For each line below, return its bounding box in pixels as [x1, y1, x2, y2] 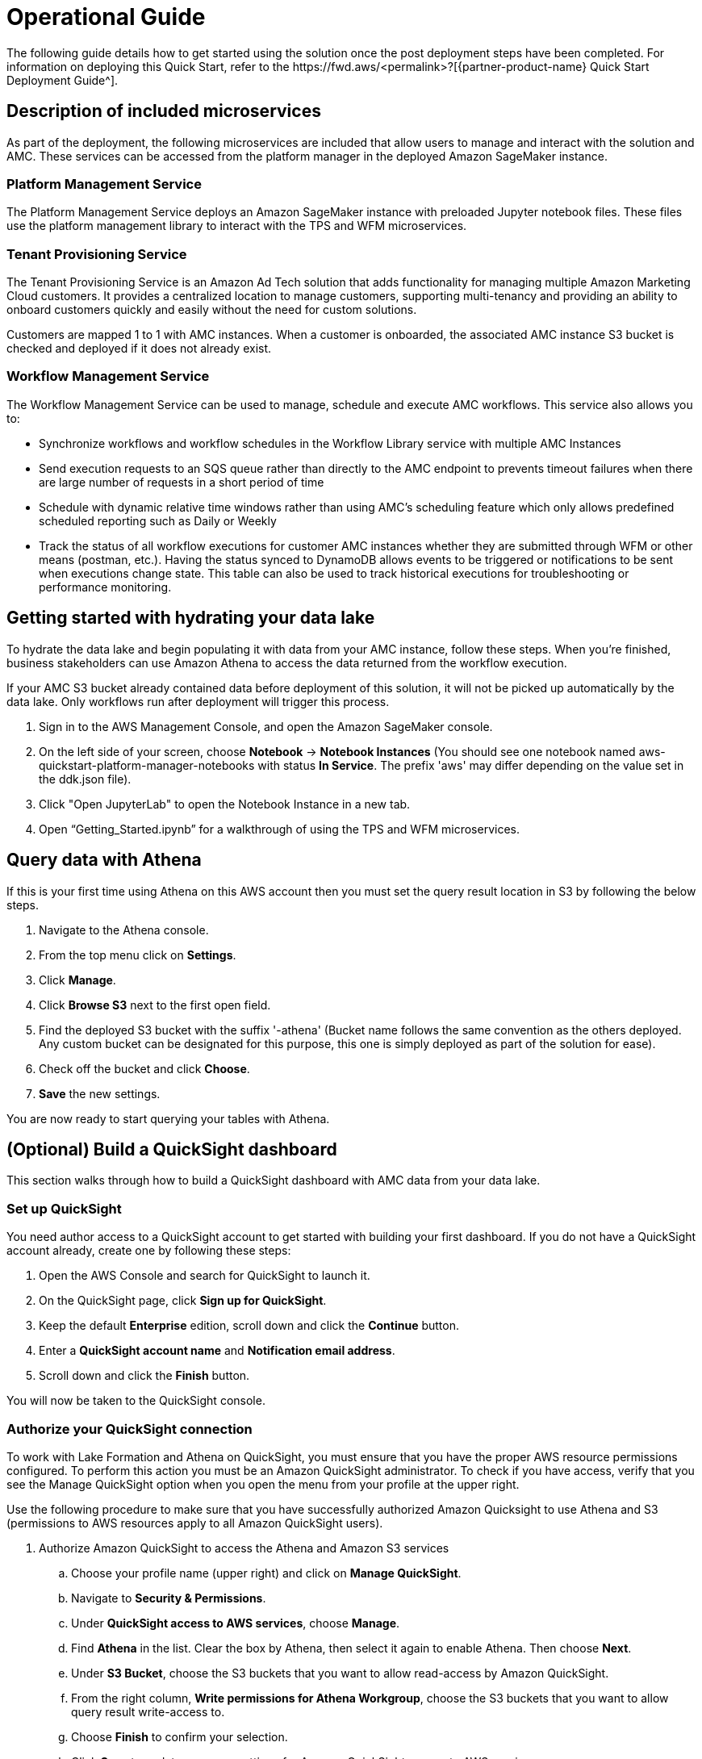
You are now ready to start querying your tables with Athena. [6, 1111, 330, 1126]
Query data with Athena [6, 850, 202, 871]
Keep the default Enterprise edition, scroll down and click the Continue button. [39, 1318, 459, 1333]
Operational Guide [6, 3, 206, 31]
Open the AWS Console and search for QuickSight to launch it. [39, 1268, 370, 1283]
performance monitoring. [39, 579, 172, 594]
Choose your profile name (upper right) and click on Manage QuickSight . [71, 1565, 462, 1580]
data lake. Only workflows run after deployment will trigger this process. [6, 694, 390, 708]
